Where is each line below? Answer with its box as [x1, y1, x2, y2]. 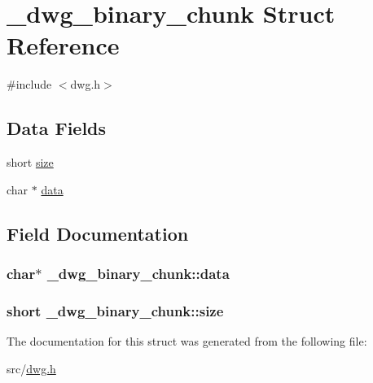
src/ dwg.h [7, 359, 56, 376]
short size [7, 154, 54, 171]
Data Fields [7, 115, 107, 141]
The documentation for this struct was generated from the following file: [7, 333, 367, 350]
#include [7, 76, 52, 93]
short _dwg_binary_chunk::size [7, 300, 224, 320]
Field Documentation [7, 220, 189, 246]
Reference [7, 28, 120, 62]
